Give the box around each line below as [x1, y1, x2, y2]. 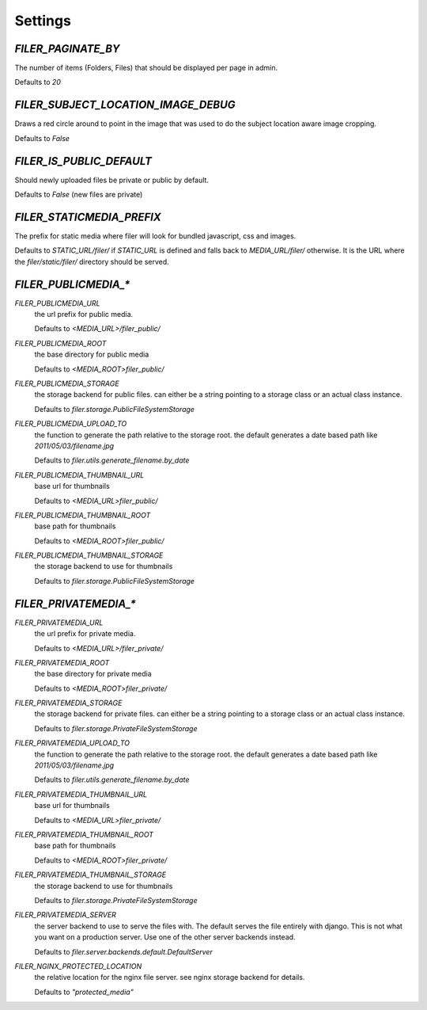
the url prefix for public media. [34, 310, 134, 319]
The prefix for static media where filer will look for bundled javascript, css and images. [14, 231, 297, 241]
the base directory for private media [34, 669, 152, 679]
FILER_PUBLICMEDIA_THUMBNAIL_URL [14, 470, 145, 479]
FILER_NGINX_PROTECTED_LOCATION [14, 961, 142, 970]
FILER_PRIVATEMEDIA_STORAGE [14, 698, 123, 708]
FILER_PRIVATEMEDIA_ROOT [14, 657, 110, 667]
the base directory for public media [34, 349, 149, 360]
